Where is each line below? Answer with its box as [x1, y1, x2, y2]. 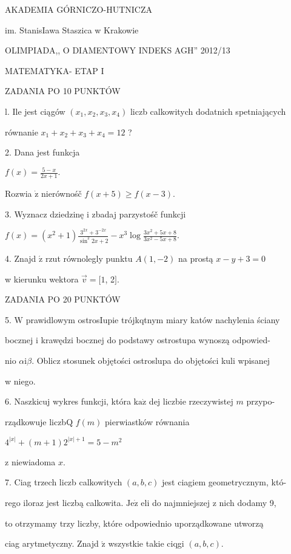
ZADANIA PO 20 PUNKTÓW [5, 293, 121, 306]
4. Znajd [5, 252, 36, 265]
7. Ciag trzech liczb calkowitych [5, 476, 122, 488]
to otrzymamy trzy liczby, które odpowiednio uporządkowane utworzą [5, 516, 264, 529]
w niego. [5, 374, 36, 387]
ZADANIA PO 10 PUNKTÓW [5, 84, 121, 97]
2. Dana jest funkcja [5, 146, 80, 159]
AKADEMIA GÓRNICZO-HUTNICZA [5, 3, 152, 15]
